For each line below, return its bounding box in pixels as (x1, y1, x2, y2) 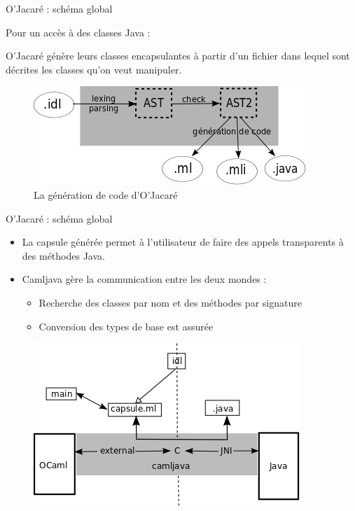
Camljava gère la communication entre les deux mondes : (22, 272, 267, 286)
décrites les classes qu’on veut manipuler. (6, 62, 182, 76)
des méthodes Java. (22, 248, 105, 262)
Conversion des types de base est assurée (39, 318, 214, 333)
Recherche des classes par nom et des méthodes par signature (39, 295, 302, 309)
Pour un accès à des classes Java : (6, 24, 151, 39)
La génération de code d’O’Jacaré (34, 187, 178, 202)
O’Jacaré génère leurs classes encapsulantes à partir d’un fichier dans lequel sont (6, 48, 350, 63)
